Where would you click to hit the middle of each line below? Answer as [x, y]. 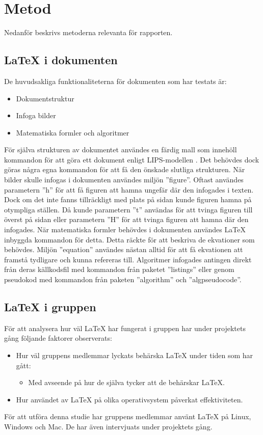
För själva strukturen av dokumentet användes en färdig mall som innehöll [121, 149]
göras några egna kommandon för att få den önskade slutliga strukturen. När [125, 169]
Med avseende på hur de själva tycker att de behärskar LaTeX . [126, 382]
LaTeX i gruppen [50, 307]
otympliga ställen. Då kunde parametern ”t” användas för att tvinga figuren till [128, 209]
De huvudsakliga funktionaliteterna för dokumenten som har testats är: [115, 81]
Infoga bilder [36, 115]
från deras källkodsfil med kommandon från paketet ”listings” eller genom [119, 269]
